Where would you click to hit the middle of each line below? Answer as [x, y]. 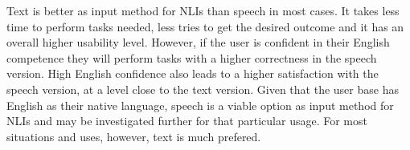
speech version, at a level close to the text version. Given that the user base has [203, 89]
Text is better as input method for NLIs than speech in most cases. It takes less [203, 10]
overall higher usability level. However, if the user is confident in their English [198, 42]
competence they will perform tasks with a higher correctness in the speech [192, 57]
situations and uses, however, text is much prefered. [134, 136]
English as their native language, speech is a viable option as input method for [200, 105]
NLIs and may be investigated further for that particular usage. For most [187, 121]
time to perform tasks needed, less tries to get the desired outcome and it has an [205, 26]
